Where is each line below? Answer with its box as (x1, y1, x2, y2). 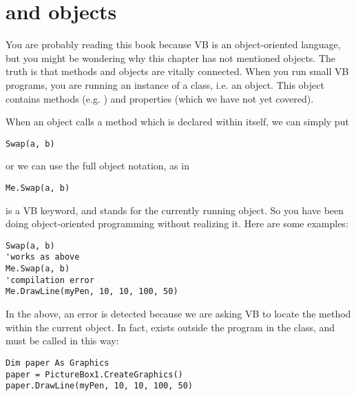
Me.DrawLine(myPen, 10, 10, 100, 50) (6, 286, 178, 297)
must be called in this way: (6, 333, 119, 348)
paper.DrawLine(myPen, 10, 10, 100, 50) (6, 381, 193, 391)
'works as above (6, 252, 80, 262)
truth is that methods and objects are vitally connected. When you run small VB (6, 64, 349, 79)
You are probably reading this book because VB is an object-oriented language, (6, 37, 341, 52)
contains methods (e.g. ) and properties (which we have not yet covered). (6, 91, 314, 105)
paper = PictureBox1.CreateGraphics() (6, 369, 183, 379)
